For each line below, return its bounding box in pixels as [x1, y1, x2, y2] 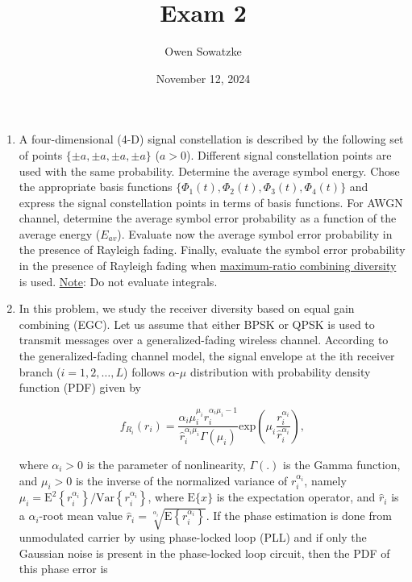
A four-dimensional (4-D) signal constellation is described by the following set [19, 131, 404, 148]
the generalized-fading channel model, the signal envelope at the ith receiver [19, 347, 395, 364]
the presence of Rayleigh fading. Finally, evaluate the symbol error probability [19, 241, 406, 258]
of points [19, 146, 63, 163]
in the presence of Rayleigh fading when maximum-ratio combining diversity [19, 257, 397, 274]
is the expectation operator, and [216, 488, 376, 505]
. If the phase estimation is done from [206, 507, 392, 524]
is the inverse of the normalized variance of [75, 472, 288, 488]
